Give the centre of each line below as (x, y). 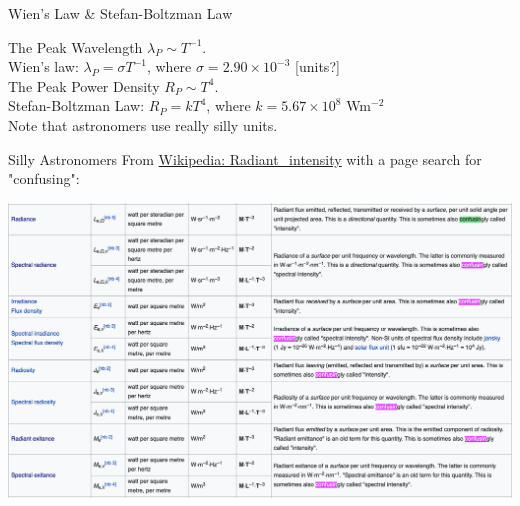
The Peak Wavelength (75, 46)
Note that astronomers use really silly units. (143, 124)
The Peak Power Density (84, 85)
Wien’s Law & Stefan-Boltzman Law (120, 13)
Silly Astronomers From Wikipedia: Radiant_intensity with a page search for (245, 158)
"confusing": (44, 178)
